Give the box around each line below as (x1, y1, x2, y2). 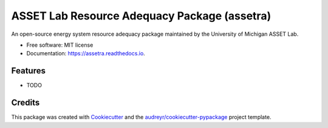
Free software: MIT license (26, 41, 94, 49)
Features (11, 66, 46, 76)
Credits (11, 98, 40, 108)
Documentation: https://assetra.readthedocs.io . (26, 50, 145, 57)
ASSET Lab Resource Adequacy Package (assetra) (11, 9, 272, 22)
